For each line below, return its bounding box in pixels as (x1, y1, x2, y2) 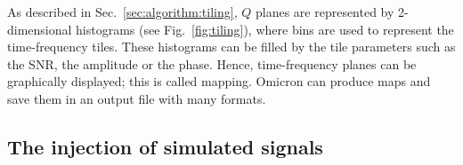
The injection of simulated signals (7, 132, 323, 160)
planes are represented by (255, 3, 394, 20)
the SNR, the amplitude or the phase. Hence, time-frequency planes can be (7, 54, 417, 73)
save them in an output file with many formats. (7, 89, 266, 107)
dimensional (7, 20, 72, 38)
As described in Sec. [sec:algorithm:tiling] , (7, 3, 238, 20)
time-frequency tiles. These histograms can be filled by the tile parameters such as (7, 37, 456, 56)
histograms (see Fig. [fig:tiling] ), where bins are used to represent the (76, 20, 454, 38)
